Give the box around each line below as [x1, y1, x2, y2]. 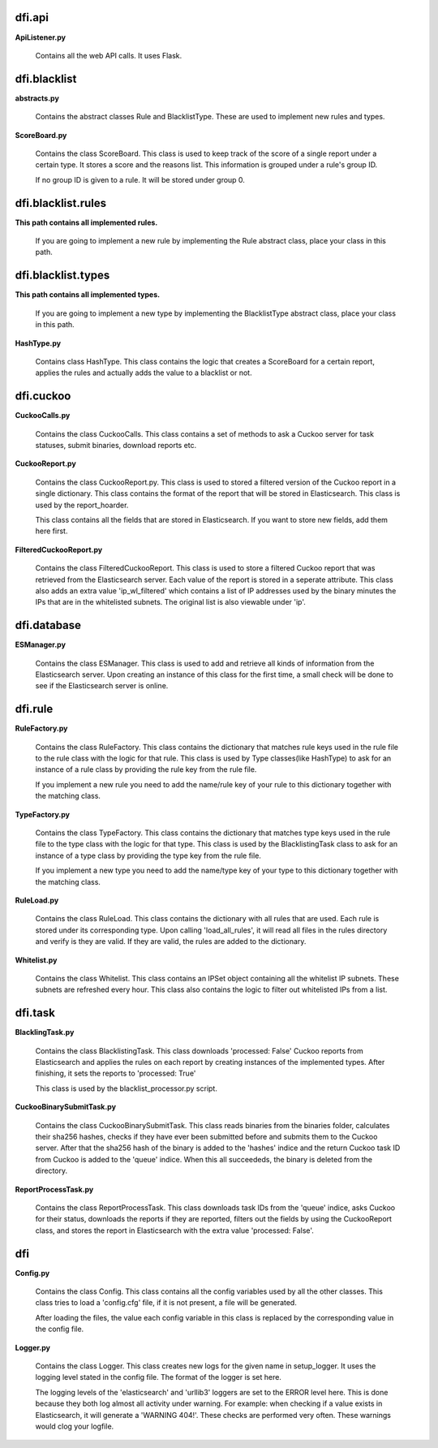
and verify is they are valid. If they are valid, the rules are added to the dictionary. [35, 937, 307, 946]
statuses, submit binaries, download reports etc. [35, 441, 197, 450]
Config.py [15, 1268, 50, 1278]
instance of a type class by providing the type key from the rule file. [35, 851, 261, 860]
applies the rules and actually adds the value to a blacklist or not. [35, 368, 252, 377]
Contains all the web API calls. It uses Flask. [35, 50, 182, 60]
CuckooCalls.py [15, 411, 71, 420]
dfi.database [15, 618, 81, 632]
